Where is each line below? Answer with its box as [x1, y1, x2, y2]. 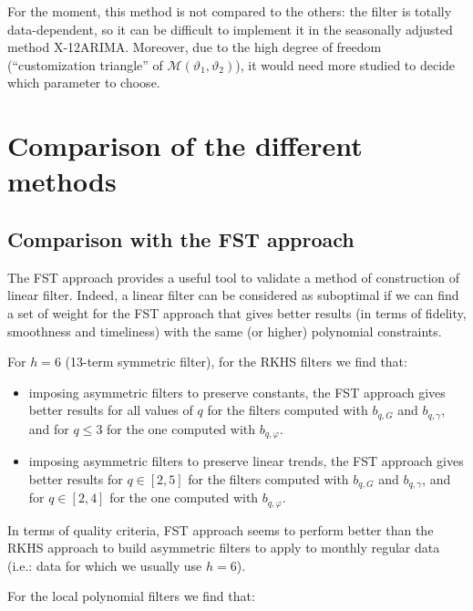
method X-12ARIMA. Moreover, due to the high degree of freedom [7, 37, 382, 57]
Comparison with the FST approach [7, 224, 355, 253]
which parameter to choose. [7, 73, 160, 92]
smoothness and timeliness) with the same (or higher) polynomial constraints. [7, 321, 442, 340]
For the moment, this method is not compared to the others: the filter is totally [7, 2, 452, 20]
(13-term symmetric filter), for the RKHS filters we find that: [65, 352, 407, 371]
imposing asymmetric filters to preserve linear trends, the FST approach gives [28, 451, 464, 471]
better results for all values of [28, 400, 193, 419]
